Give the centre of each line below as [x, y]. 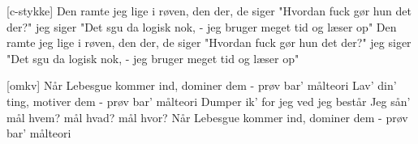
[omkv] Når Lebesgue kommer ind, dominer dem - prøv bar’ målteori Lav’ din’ [202, 85]
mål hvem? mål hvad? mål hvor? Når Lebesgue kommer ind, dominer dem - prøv [207, 117]
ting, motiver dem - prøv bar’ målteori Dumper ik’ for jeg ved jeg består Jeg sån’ [209, 101]
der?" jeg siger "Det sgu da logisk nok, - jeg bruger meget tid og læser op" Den [202, 26]
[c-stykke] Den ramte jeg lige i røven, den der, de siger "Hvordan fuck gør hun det [209, 11]
